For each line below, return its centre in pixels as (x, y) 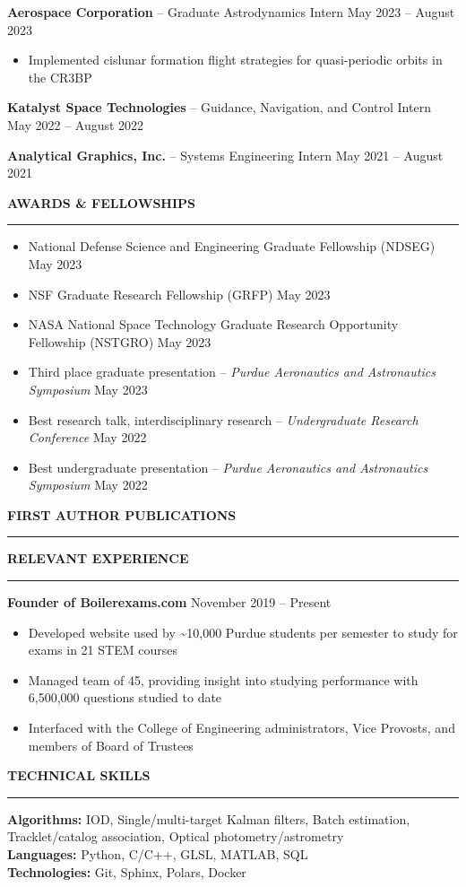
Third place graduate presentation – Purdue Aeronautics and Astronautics (232, 372)
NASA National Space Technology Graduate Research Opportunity (213, 324)
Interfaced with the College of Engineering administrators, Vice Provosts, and (242, 728)
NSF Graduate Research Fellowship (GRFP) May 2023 (179, 294)
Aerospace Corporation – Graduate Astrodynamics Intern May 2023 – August (231, 12)
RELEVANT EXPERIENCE (98, 558)
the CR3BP (60, 77)
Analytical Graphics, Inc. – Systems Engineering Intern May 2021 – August (225, 155)
